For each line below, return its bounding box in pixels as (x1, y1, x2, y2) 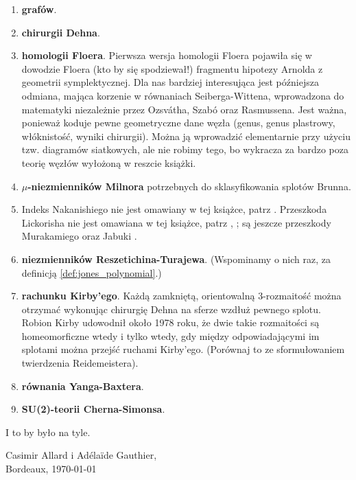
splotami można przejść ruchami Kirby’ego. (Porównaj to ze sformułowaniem (21, 342, 345, 356)
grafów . (21, 2, 57, 16)
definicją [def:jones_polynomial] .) (21, 265, 162, 279)
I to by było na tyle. (5, 424, 91, 439)
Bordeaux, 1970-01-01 (5, 461, 97, 476)
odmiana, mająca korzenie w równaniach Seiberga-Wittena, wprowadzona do (21, 88, 344, 102)
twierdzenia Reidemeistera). (21, 356, 139, 370)
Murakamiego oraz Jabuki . (21, 229, 137, 243)
